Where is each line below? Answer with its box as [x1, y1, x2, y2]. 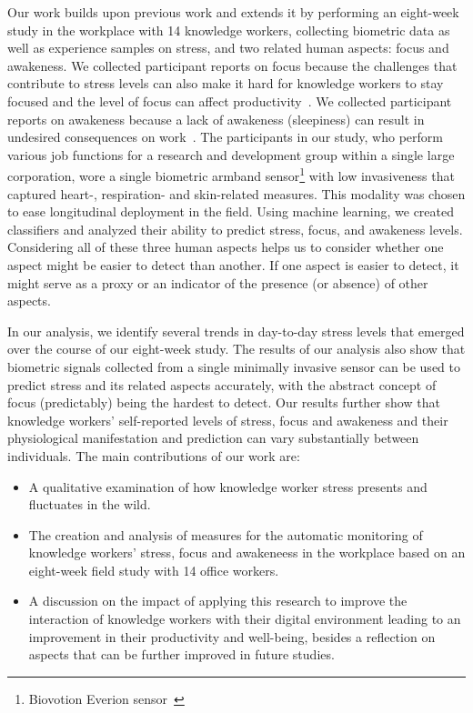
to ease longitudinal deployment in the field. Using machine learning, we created [7, 202, 455, 221]
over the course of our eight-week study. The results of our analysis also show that [7, 339, 466, 358]
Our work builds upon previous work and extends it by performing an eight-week [7, 3, 459, 21]
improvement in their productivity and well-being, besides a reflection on [28, 627, 436, 646]
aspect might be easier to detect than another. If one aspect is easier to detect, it [7, 255, 459, 274]
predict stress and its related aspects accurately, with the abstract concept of [7, 375, 437, 394]
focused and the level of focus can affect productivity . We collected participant [7, 91, 452, 110]
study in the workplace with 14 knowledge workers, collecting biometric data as [7, 20, 450, 39]
